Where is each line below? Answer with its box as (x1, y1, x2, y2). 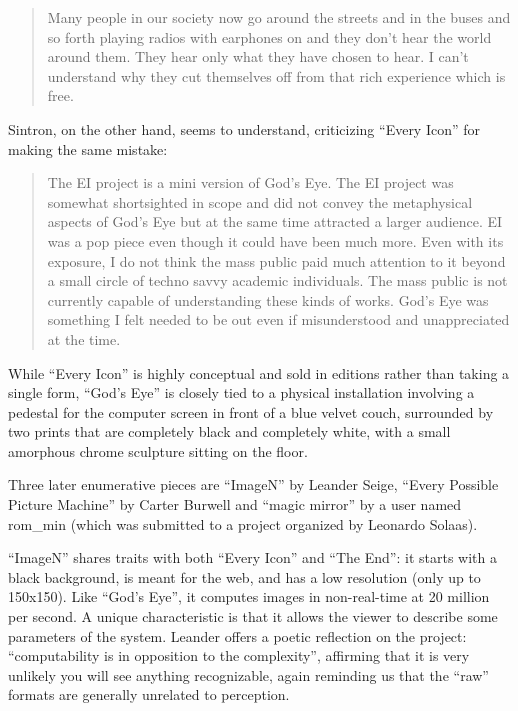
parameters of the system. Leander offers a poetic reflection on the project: (8, 625, 467, 646)
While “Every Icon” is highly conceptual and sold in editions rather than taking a (8, 362, 510, 383)
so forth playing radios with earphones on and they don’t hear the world (47, 26, 492, 47)
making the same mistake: (8, 138, 168, 159)
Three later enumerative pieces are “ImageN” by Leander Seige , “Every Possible (8, 474, 499, 495)
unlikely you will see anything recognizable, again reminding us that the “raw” (8, 664, 489, 685)
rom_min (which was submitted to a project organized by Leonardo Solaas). (8, 513, 478, 534)
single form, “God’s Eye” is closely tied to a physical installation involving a (8, 382, 475, 403)
